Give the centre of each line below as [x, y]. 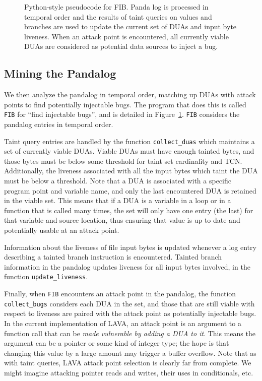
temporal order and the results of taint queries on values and [118, 16]
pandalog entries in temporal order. [59, 124]
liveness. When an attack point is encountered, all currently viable [126, 36]
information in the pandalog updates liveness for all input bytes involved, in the [127, 266]
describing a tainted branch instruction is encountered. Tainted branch [113, 257]
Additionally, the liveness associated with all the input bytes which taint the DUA [131, 171]
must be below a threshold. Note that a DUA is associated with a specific [118, 181]
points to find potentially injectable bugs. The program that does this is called [125, 104]
